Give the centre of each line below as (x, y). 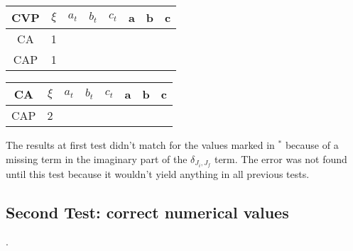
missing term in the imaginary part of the (97, 158)
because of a (312, 145)
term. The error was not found (281, 158)
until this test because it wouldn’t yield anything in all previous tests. (158, 173)
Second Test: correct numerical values (147, 212)
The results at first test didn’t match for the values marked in (140, 145)
